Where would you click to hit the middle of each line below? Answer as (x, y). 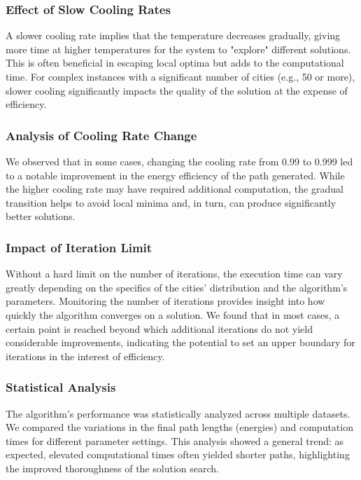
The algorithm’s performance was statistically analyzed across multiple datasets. (178, 413)
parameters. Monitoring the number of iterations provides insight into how (165, 301)
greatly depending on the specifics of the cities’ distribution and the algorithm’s (177, 287)
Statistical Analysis (61, 387)
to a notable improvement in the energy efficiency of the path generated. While (175, 175)
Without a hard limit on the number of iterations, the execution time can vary (174, 274)
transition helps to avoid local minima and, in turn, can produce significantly (171, 202)
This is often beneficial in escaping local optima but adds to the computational (175, 63)
